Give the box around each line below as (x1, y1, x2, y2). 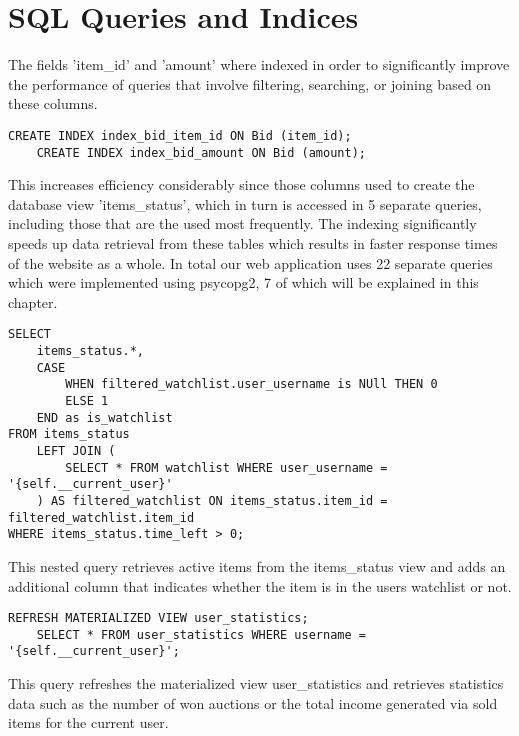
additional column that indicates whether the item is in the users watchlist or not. (8, 575, 512, 596)
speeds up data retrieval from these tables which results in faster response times (8, 233, 498, 253)
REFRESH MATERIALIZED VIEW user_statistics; (8, 611, 309, 626)
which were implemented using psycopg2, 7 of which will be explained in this (8, 272, 479, 293)
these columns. (8, 93, 98, 114)
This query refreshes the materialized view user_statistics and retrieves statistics (8, 673, 504, 694)
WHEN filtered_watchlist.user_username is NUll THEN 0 (65, 377, 438, 392)
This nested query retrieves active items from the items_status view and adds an (8, 555, 506, 576)
